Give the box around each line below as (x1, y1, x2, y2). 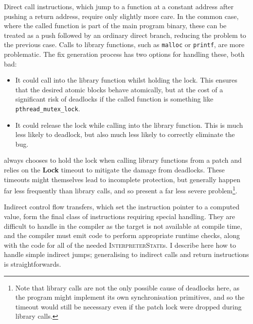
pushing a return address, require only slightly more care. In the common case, (4, 11, 239, 21)
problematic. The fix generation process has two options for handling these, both (4, 49, 245, 59)
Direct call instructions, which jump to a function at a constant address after (4, 1, 234, 11)
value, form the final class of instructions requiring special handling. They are (4, 211, 235, 222)
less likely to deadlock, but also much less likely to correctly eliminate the (15, 129, 235, 139)
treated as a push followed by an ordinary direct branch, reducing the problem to (4, 30, 246, 40)
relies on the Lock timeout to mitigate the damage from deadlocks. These (4, 165, 225, 175)
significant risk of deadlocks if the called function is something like (15, 94, 214, 104)
